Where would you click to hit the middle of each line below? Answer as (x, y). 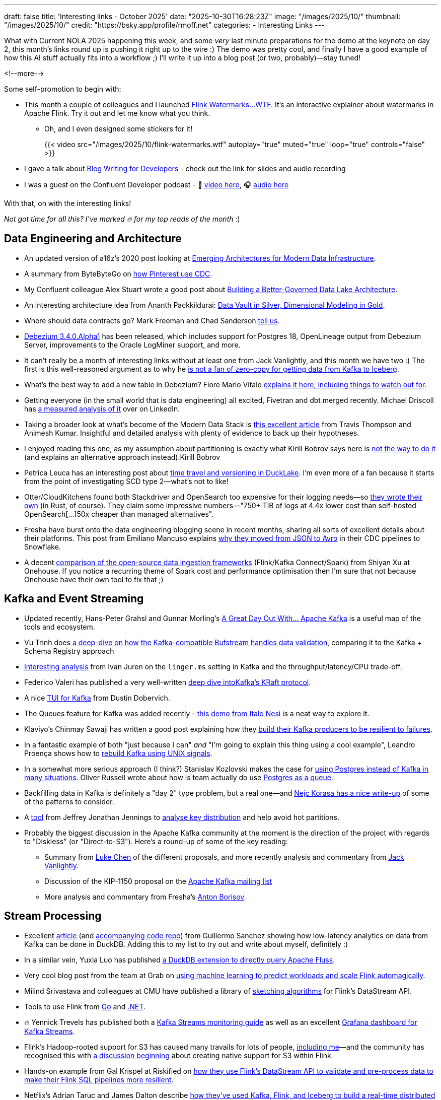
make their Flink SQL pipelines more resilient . (99, 1079)
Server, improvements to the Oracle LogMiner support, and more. (132, 345)
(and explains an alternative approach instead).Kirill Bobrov (122, 457)
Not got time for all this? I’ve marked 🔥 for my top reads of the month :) (122, 219)
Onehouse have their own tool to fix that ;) (94, 579)
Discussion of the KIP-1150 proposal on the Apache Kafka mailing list (158, 881)
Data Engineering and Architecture (93, 239)
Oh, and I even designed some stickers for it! (119, 129)
